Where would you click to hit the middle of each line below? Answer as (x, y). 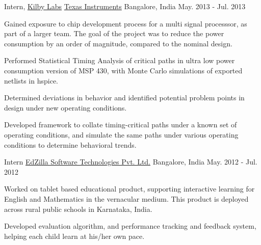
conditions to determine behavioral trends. (70, 144)
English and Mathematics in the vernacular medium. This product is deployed (126, 198)
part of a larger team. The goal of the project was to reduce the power (114, 33)
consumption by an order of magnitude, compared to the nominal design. (118, 43)
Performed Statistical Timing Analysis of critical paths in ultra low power (120, 60)
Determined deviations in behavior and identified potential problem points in (124, 98)
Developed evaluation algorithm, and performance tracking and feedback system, (130, 226)
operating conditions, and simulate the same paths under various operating (121, 134)
